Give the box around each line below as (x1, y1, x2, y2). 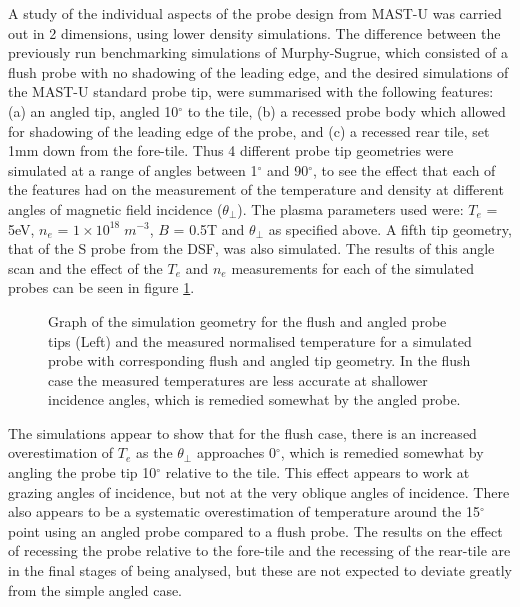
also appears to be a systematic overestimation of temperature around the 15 (8, 501, 480, 522)
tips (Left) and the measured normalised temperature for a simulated (48, 330, 472, 351)
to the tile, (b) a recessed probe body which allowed (187, 100, 506, 121)
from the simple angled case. (8, 579, 183, 600)
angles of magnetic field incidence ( (8, 198, 223, 219)
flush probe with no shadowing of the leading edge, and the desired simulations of (8, 61, 509, 82)
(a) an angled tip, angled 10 (8, 100, 179, 121)
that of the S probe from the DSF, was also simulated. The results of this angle (8, 238, 495, 259)
